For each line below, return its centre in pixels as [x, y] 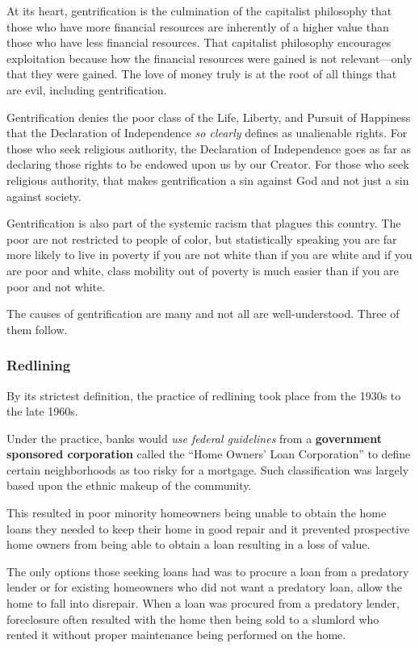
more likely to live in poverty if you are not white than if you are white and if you [209, 255]
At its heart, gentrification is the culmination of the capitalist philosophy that [199, 10]
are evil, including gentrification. [87, 89]
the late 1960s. [42, 411]
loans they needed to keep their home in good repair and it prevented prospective [208, 528]
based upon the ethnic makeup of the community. [129, 485]
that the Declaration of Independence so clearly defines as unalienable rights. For [207, 133]
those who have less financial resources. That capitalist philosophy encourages [199, 42]
